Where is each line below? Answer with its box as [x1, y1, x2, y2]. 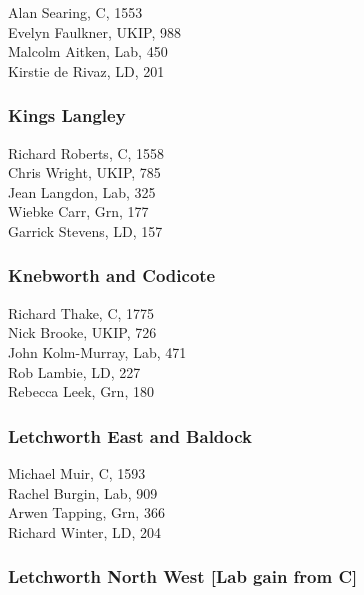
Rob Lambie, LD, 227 [8, 361, 141, 382]
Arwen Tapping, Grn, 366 [8, 502, 165, 523]
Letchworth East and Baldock [8, 423, 253, 448]
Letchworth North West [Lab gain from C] [8, 564, 358, 589]
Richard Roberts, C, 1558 [8, 142, 165, 163]
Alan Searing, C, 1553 [8, 2, 143, 22]
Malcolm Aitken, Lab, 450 [8, 41, 168, 62]
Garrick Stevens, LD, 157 [8, 220, 163, 241]
